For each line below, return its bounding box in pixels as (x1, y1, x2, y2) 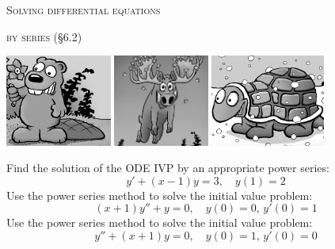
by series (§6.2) (6, 28, 82, 44)
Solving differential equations (6, 2, 161, 17)
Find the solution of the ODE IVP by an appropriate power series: (6, 159, 329, 176)
